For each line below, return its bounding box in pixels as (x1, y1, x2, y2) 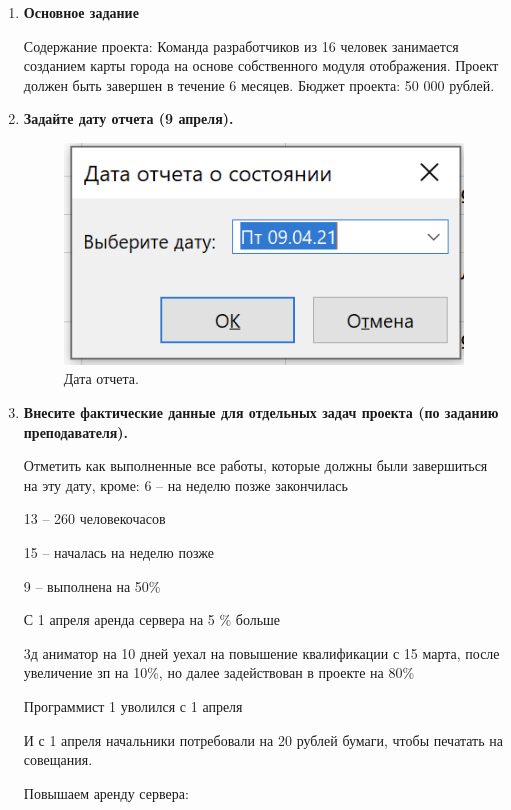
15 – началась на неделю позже (23, 542, 214, 563)
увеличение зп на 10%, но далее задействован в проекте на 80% (23, 662, 415, 683)
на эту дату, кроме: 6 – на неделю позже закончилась (23, 474, 348, 495)
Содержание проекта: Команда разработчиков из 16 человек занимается (23, 35, 459, 56)
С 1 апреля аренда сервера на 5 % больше (23, 609, 281, 630)
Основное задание (23, 2, 139, 22)
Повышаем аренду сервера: (23, 782, 189, 803)
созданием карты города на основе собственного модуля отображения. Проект (23, 55, 499, 76)
